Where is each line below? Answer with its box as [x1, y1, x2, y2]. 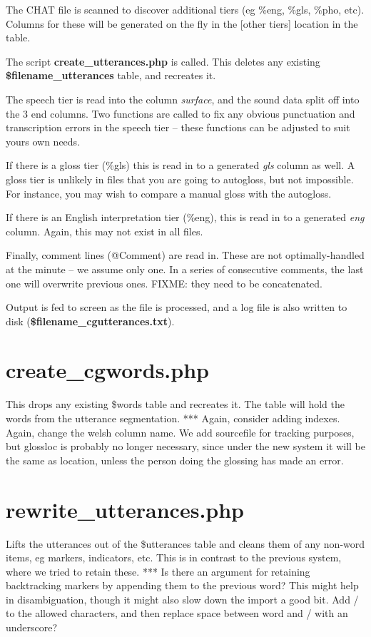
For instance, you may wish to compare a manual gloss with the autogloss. [6, 185, 332, 200]
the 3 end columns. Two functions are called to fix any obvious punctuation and [6, 106, 355, 121]
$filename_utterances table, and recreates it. [6, 68, 216, 83]
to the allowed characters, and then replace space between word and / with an [6, 606, 348, 621]
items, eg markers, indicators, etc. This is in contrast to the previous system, [6, 550, 342, 565]
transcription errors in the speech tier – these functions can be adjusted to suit [6, 120, 350, 135]
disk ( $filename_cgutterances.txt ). [6, 313, 175, 328]
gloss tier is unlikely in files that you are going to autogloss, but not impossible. [6, 171, 354, 186]
